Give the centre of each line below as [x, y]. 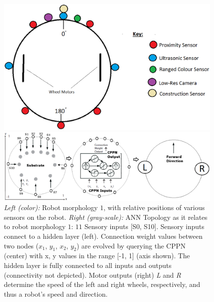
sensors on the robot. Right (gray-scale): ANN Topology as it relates [106, 217]
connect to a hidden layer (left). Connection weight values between [103, 236]
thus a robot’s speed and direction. [56, 293]
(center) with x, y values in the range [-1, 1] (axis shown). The [97, 256]
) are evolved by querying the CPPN [131, 245]
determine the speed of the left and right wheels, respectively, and [102, 284]
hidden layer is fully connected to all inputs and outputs [88, 265]
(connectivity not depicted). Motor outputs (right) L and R [93, 275]
